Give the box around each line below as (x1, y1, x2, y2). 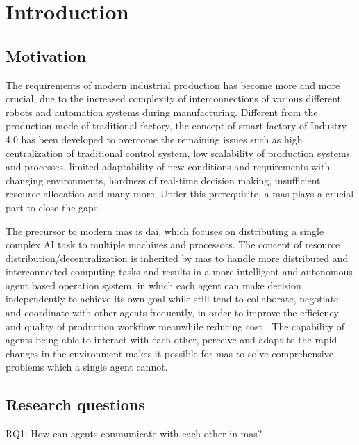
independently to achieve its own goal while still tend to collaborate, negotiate (6, 291, 339, 306)
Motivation (6, 44, 86, 66)
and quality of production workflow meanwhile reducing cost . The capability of (6, 318, 344, 333)
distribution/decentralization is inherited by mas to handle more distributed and (6, 250, 349, 265)
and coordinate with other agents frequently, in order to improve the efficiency (6, 305, 339, 320)
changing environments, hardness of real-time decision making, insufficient (6, 172, 321, 187)
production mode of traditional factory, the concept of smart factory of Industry (6, 118, 347, 133)
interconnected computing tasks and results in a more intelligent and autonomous (6, 264, 353, 279)
